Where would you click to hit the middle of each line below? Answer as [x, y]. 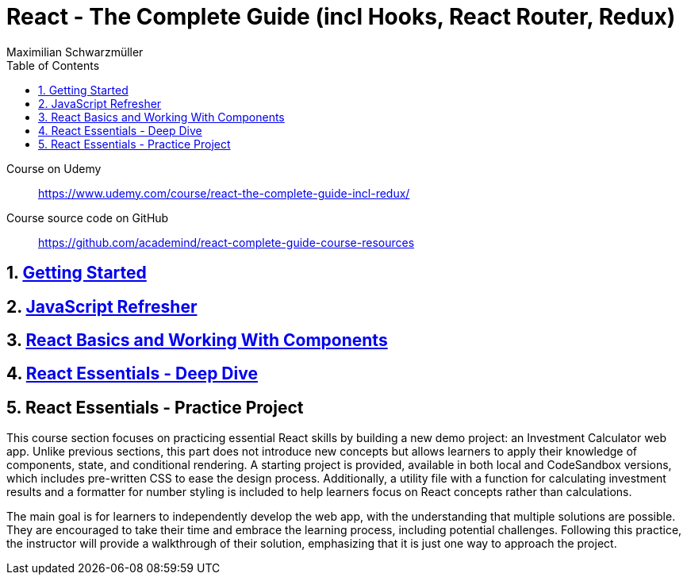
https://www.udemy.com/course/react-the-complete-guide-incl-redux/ [224, 193]
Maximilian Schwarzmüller [75, 52]
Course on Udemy [54, 168]
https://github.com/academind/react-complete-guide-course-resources [226, 242]
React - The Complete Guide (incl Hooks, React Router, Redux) [341, 17]
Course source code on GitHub [88, 217]
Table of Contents [53, 65]
